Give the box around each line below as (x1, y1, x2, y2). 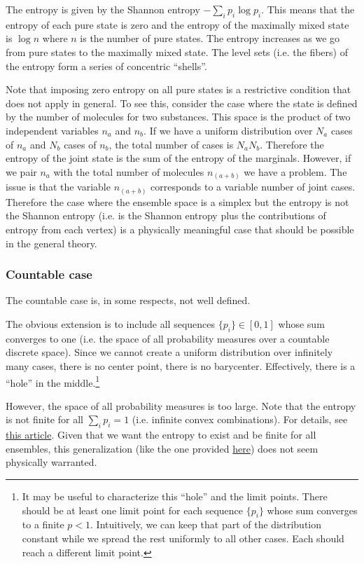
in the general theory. (6, 235, 97, 250)
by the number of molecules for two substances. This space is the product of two (6, 109, 351, 124)
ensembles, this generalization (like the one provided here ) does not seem (6, 441, 318, 455)
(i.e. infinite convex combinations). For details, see (132, 412, 348, 427)
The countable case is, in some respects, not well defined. (6, 293, 251, 308)
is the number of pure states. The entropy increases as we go (80, 31, 340, 46)
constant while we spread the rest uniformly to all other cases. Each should (22, 530, 344, 545)
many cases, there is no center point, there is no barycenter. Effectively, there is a (6, 358, 356, 373)
